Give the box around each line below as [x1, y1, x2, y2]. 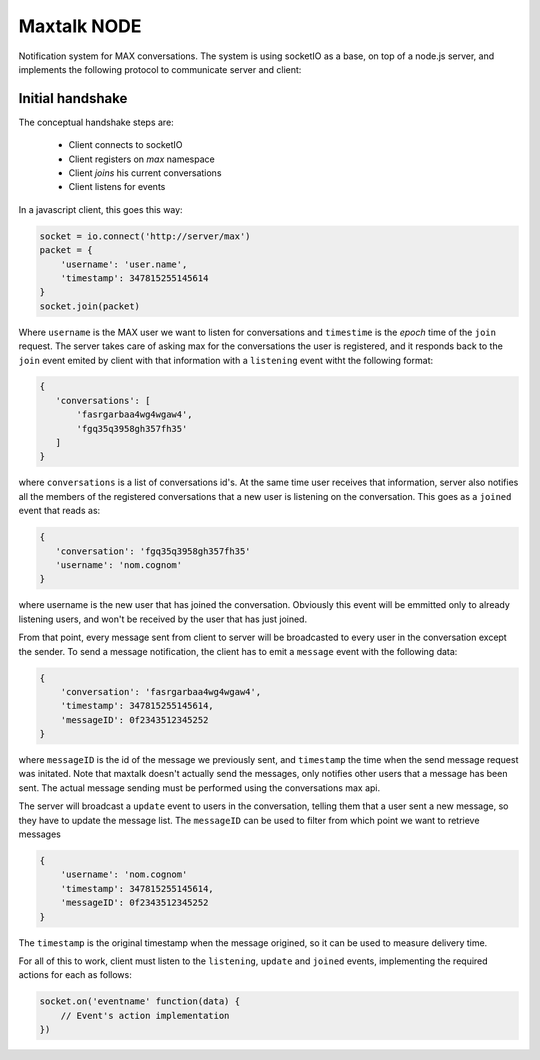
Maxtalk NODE [18, 15, 142, 37]
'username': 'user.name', [60, 258, 188, 270]
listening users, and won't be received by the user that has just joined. [18, 613, 308, 625]
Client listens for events [68, 181, 166, 193]
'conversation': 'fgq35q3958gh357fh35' [55, 545, 251, 557]
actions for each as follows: [18, 969, 132, 981]
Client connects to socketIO [68, 139, 183, 151]
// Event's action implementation [60, 1010, 230, 1021]
